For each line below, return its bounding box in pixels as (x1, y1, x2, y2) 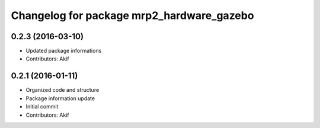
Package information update (25, 95, 95, 102)
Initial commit (25, 103, 59, 110)
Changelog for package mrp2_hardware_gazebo (11, 9, 254, 22)
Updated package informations (25, 47, 102, 55)
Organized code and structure (25, 87, 100, 94)
